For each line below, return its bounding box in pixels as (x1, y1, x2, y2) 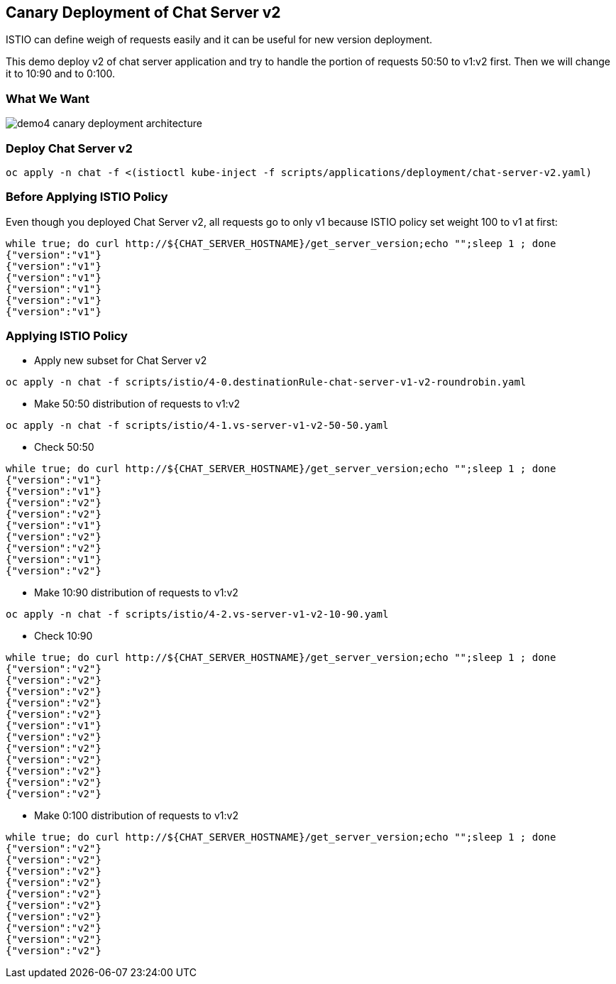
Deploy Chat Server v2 (6, 141, 133, 155)
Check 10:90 (34, 630, 93, 643)
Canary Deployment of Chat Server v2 (6, 4, 281, 21)
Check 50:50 (34, 441, 94, 454)
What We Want (6, 91, 90, 106)
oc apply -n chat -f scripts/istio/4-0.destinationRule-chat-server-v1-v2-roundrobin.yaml (6, 376, 527, 388)
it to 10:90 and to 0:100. (6, 67, 116, 80)
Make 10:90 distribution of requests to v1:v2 (34, 586, 238, 599)
